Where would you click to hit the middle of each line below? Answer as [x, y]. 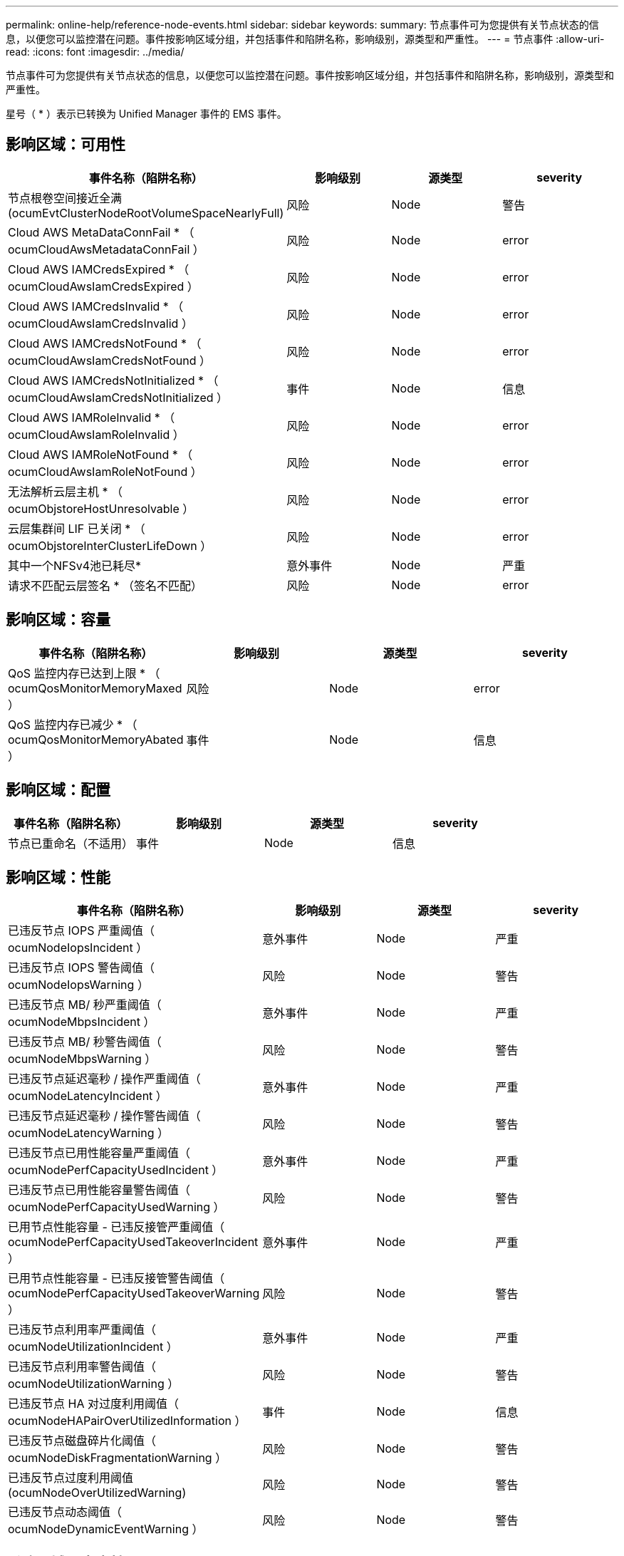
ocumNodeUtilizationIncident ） [93, 1347]
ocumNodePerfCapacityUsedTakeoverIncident [133, 1242]
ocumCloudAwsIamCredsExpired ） [103, 286]
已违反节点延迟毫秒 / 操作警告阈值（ [104, 1116]
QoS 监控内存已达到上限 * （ [84, 673]
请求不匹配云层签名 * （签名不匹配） [105, 585]
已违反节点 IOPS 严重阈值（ [82, 931]
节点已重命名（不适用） [71, 843]
